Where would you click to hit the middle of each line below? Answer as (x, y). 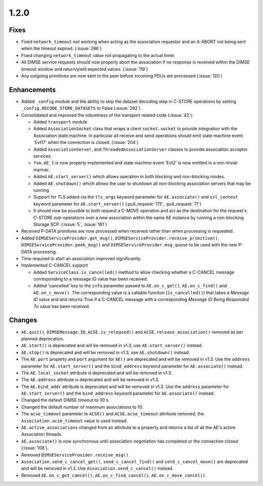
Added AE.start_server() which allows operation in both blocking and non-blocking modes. (129, 177)
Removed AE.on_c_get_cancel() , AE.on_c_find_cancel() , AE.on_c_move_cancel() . (114, 475)
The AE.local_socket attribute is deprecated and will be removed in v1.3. (97, 373)
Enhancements (32, 90)
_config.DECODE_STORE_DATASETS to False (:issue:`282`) (81, 108)
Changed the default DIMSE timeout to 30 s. (65, 400)
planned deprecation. (43, 339)
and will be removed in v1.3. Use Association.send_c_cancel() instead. (97, 468)
